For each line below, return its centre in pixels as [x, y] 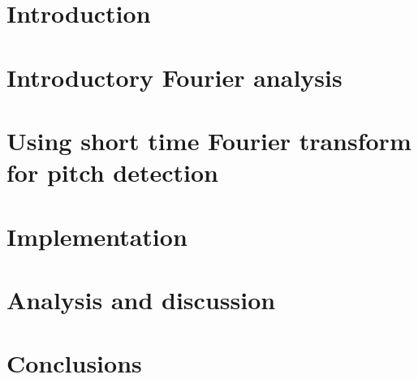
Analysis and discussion [141, 299]
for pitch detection [112, 172]
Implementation [97, 236]
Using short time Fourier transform [209, 140]
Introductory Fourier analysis [175, 77]
